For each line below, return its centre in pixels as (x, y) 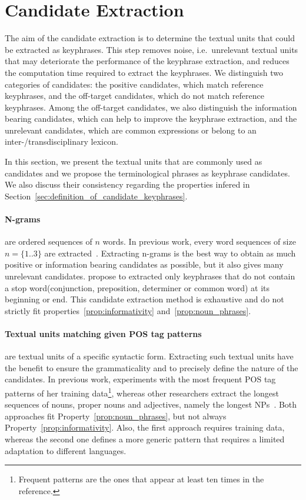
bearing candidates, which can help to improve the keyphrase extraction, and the (151, 119)
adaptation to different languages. (66, 450)
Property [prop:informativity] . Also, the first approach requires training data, (145, 427)
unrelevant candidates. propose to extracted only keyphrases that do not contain (150, 276)
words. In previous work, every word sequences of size (199, 241)
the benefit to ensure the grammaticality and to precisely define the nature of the (152, 367)
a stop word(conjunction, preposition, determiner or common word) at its (137, 287)
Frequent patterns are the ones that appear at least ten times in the (141, 479)
